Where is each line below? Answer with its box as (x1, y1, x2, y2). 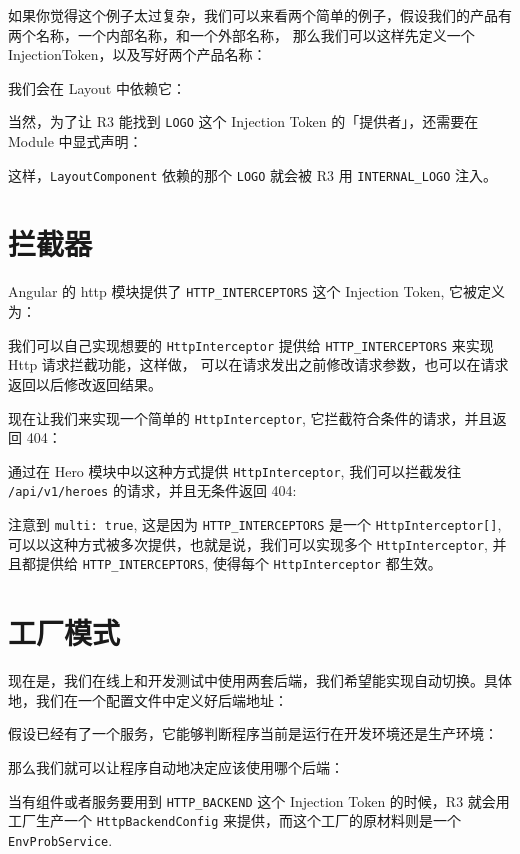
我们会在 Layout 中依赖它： (8, 77, 186, 98)
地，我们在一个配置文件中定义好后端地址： (8, 689, 288, 710)
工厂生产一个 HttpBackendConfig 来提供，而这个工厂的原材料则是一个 (8, 810, 462, 831)
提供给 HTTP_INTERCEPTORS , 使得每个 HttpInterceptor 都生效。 (35, 553, 442, 574)
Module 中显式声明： (8, 131, 143, 152)
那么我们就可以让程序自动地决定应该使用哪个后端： (8, 756, 344, 777)
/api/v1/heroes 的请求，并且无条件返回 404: (8, 480, 297, 501)
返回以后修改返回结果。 (8, 373, 162, 394)
